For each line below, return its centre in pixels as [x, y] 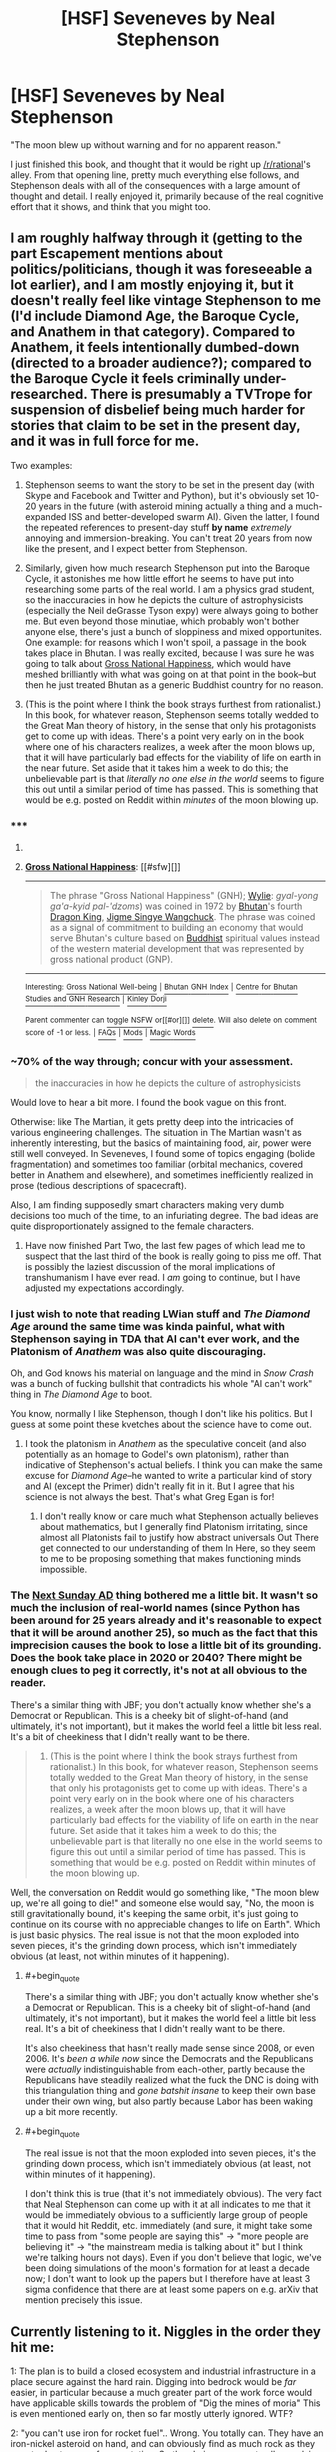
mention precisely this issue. [83, 2300]
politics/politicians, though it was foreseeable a [161, 269]
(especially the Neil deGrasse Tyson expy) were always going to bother [171, 610]
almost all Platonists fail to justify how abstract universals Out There [179, 1538]
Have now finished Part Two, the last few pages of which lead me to [165, 1245]
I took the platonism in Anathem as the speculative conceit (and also [165, 1444]
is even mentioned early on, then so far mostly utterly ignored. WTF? [151, 2413]
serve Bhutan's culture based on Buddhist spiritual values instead [184, 938]
